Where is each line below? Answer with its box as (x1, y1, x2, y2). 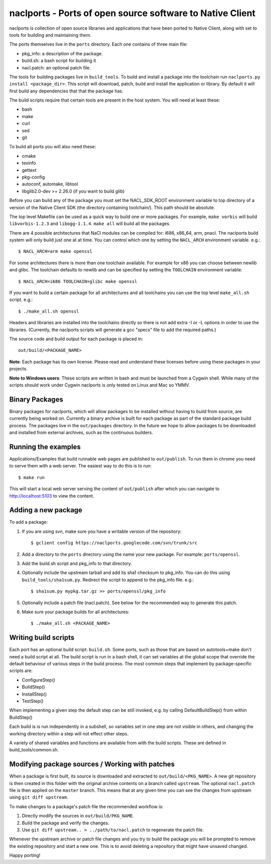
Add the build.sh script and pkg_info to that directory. (22, 560, 132, 566)
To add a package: (9, 519, 48, 525)
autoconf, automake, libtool (22, 181, 78, 187)
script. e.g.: (9, 297, 33, 303)
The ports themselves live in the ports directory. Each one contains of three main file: (9, 41, 188, 47)
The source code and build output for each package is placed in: (9, 336, 143, 342)
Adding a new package (9, 506, 83, 515)
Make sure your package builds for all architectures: (22, 609, 130, 615)
